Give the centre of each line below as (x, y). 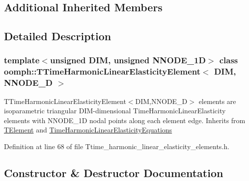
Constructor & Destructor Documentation (114, 172)
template (22, 60)
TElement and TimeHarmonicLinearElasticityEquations (88, 130)
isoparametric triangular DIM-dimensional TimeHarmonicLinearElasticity (115, 111)
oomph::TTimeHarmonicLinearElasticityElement (102, 71)
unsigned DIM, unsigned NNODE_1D (128, 60)
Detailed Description (58, 36)
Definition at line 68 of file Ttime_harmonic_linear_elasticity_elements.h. (117, 146)
